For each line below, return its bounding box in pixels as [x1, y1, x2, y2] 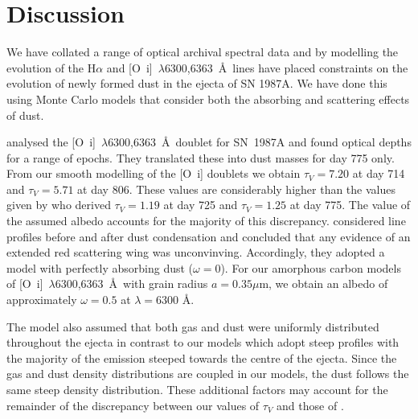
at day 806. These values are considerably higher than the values [77, 180, 395, 197]
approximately [6, 291, 77, 308]
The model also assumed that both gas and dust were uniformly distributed [6, 318, 379, 335]
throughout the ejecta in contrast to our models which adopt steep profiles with [6, 334, 400, 351]
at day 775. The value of [289, 196, 411, 213]
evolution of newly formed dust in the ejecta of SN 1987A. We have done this [6, 75, 387, 92]
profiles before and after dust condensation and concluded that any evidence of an [6, 228, 411, 244]
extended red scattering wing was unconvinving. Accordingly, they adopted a [6, 244, 385, 261]
